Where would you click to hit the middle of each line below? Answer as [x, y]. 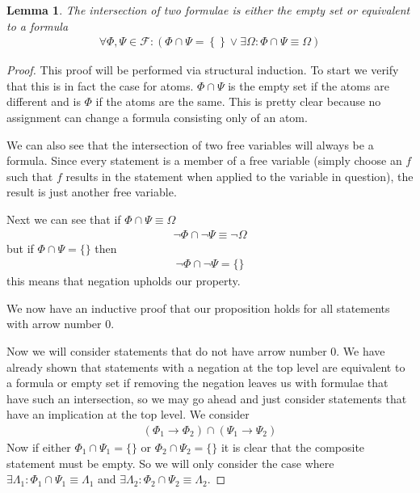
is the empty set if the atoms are [309, 85]
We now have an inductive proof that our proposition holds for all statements [198, 308]
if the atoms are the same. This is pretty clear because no [238, 101]
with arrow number [54, 324]
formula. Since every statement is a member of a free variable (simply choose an [204, 160]
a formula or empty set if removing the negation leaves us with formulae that [197, 383]
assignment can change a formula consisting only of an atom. [157, 117]
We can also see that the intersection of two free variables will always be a [190, 144]
